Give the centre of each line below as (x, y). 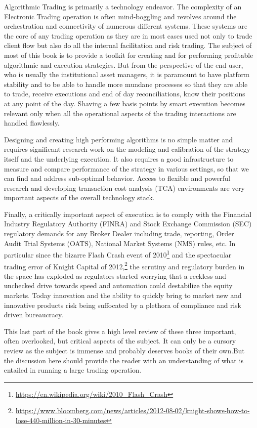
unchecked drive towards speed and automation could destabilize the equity (118, 285)
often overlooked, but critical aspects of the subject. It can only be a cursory (120, 341)
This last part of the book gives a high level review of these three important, (120, 331)
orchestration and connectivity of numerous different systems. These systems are (126, 26)
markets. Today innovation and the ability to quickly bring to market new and (123, 295)
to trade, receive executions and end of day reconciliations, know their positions (125, 94)
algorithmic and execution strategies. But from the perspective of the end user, (124, 64)
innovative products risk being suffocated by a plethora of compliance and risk (123, 305)
